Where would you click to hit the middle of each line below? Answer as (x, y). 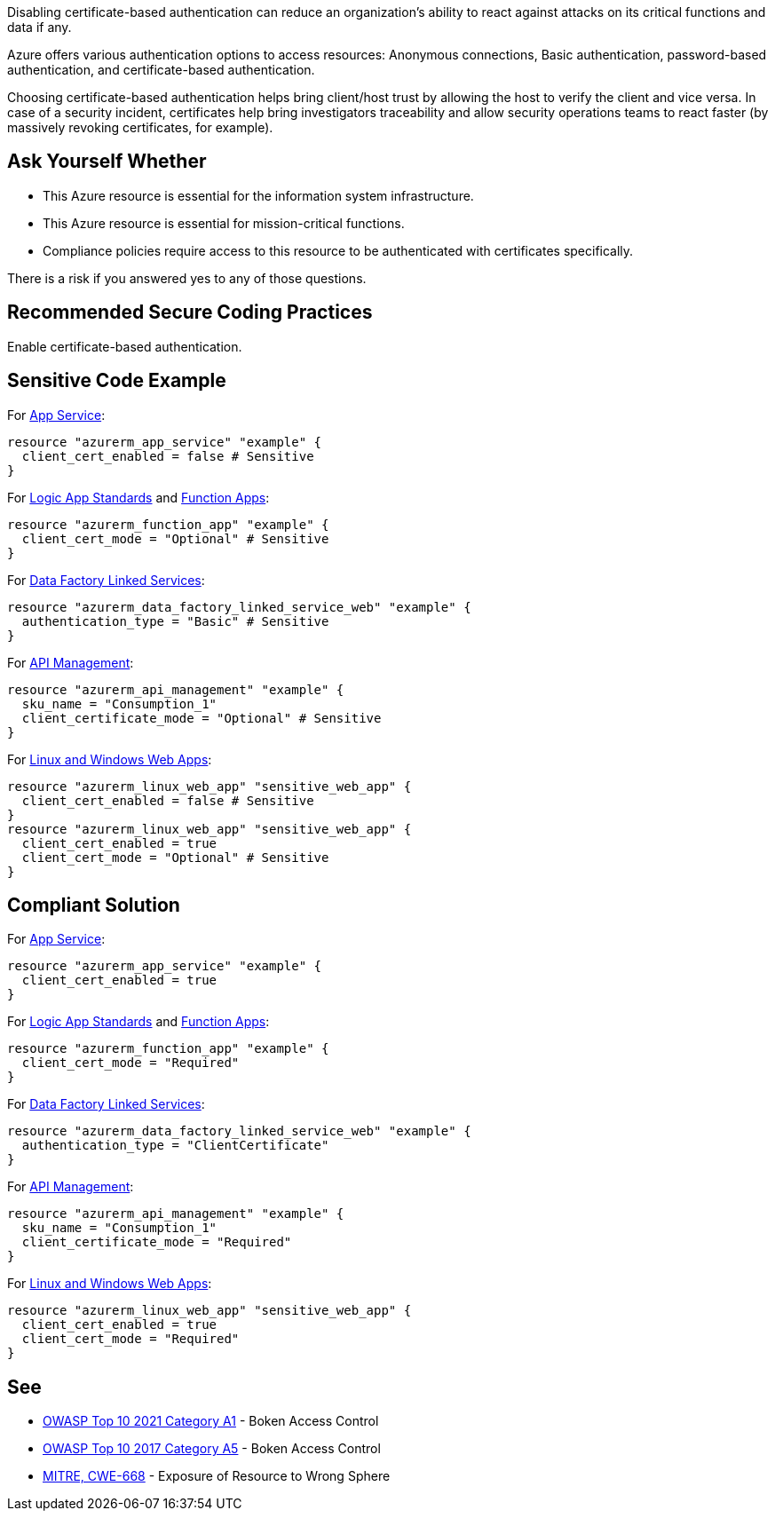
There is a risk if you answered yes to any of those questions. (187, 278)
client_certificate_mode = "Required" (157, 1242)
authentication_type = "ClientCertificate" (175, 1146)
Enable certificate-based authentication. (125, 346)
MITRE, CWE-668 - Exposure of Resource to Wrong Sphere (217, 1476)
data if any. (40, 27)
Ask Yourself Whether (107, 162)
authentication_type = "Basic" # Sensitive (175, 621)
